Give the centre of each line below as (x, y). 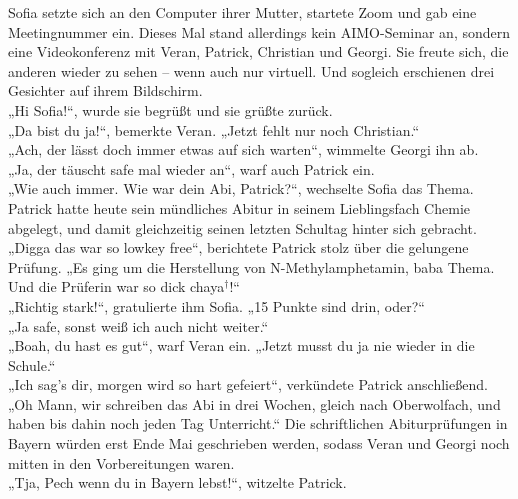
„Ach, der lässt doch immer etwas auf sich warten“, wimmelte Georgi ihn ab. (243, 149)
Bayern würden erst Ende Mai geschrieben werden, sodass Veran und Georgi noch (259, 443)
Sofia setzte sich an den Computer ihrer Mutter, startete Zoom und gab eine (242, 12)
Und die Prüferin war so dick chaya (116, 286)
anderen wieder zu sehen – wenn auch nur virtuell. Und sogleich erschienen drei (251, 70)
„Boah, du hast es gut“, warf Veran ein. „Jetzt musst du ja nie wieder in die (241, 345)
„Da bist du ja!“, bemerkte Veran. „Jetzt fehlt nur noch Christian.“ (213, 129)
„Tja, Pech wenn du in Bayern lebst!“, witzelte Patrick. (177, 482)
